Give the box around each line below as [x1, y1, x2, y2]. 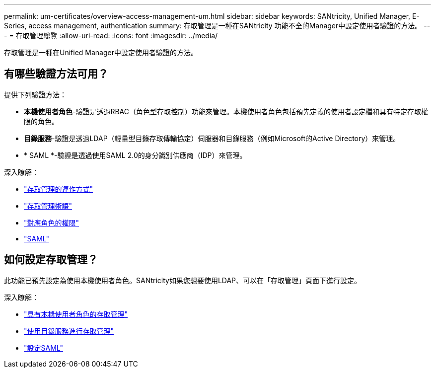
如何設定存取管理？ [4, 253, 98, 266]
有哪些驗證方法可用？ [4, 68, 108, 80]
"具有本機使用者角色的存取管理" [24, 309, 128, 318]
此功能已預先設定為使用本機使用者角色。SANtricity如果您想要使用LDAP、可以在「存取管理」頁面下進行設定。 [4, 276, 362, 285]
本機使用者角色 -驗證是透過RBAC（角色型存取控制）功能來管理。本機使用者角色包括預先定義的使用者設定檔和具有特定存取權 [24, 107, 429, 116]
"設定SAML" [24, 343, 63, 352]
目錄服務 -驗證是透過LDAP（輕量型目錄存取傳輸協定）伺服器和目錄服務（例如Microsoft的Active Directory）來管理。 [24, 134, 400, 143]
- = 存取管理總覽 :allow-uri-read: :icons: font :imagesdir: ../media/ [4, 31, 218, 40]
